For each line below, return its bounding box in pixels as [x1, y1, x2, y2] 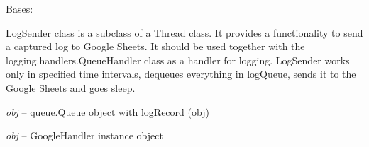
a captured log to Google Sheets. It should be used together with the [6, 39, 305, 54]
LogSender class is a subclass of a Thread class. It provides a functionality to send [6, 25, 363, 40]
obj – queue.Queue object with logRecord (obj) [6, 104, 209, 119]
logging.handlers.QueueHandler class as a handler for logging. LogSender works [6, 52, 350, 67]
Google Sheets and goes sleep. [6, 80, 136, 95]
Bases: [6, 1, 33, 16]
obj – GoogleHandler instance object [6, 128, 163, 143]
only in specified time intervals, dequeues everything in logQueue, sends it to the [6, 66, 356, 81]
